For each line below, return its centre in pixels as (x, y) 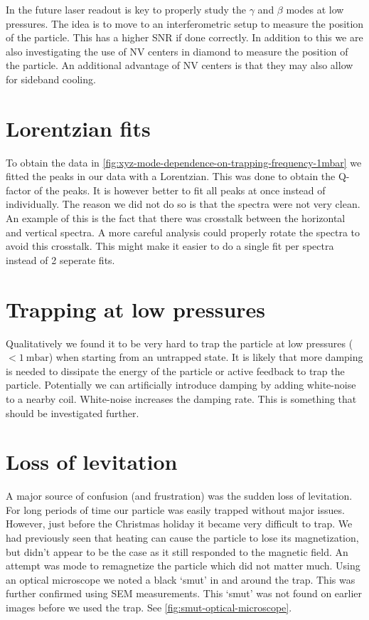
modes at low (315, 9)
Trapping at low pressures (136, 309)
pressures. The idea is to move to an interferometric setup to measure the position (185, 23)
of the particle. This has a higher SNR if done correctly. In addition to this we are (184, 37)
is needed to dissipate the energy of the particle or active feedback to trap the (175, 371)
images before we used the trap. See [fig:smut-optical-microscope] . (149, 607)
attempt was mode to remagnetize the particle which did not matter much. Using (183, 566)
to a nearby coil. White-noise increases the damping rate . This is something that (181, 398)
